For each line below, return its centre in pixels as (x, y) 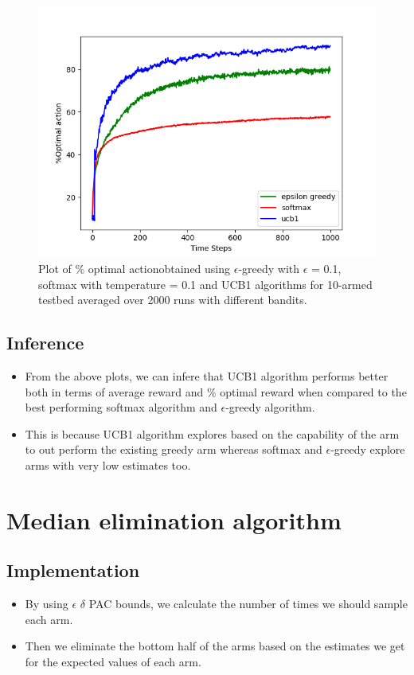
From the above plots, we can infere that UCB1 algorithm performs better (207, 375)
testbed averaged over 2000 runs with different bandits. (173, 300)
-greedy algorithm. (270, 407)
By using (47, 604)
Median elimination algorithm (174, 519)
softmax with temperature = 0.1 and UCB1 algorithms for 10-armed (205, 284)
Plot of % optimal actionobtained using (135, 268)
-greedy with (269, 268)
